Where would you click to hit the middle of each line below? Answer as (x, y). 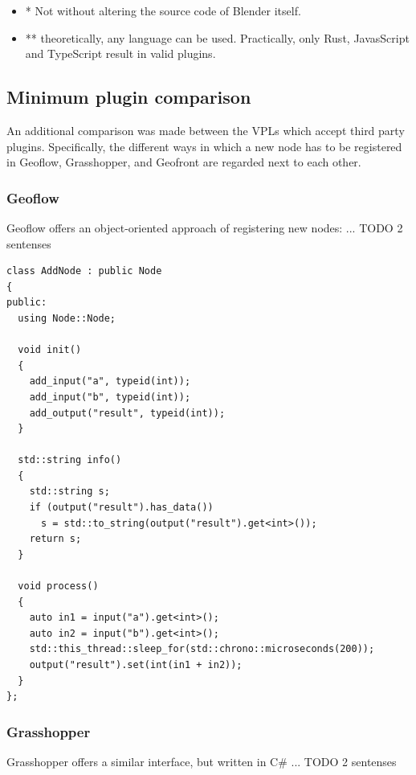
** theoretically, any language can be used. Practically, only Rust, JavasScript (217, 37)
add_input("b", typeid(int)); (110, 397)
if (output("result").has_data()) (121, 508)
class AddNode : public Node (84, 271)
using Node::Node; (67, 318)
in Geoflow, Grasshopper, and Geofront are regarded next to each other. (184, 162)
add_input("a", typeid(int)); (110, 381)
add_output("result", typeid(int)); (127, 413)
